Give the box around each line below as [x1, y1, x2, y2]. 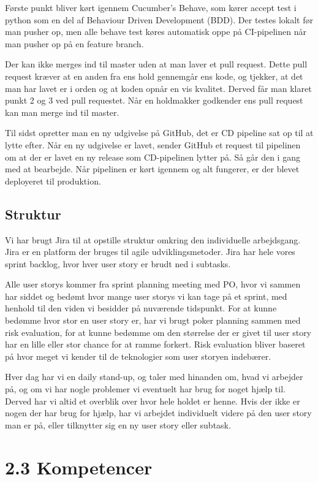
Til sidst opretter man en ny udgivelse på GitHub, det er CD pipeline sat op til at [5, 126, 314, 139]
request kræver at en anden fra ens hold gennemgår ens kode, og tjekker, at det [5, 69, 303, 82]
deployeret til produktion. [5, 174, 101, 187]
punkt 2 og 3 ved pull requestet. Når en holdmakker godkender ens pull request [5, 94, 303, 107]
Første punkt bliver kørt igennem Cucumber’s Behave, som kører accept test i [5, 1, 297, 13]
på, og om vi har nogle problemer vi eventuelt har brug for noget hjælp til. [5, 382, 286, 395]
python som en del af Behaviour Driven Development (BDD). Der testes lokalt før [5, 13, 314, 26]
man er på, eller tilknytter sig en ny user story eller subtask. [5, 418, 231, 431]
